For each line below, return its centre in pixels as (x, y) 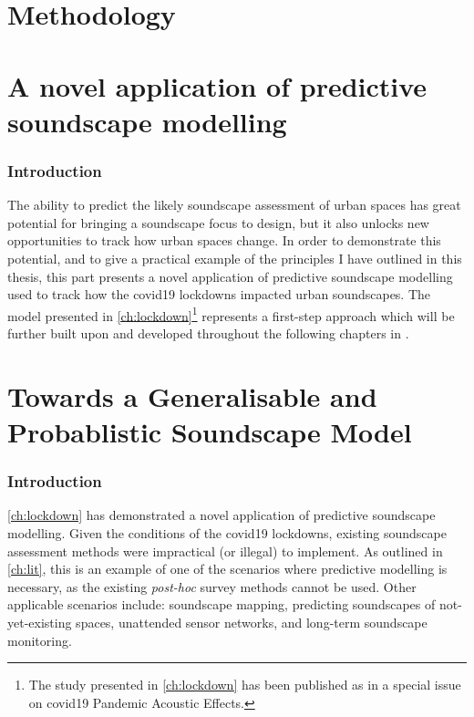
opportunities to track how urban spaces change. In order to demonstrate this (224, 240)
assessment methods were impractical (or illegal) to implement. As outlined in (225, 551)
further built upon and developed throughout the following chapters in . (208, 333)
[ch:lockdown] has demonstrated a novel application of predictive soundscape (222, 515)
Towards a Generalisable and (192, 395)
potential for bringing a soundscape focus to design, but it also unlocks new (218, 222)
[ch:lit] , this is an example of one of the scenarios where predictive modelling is (227, 569)
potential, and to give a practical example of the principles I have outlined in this (235, 258)
